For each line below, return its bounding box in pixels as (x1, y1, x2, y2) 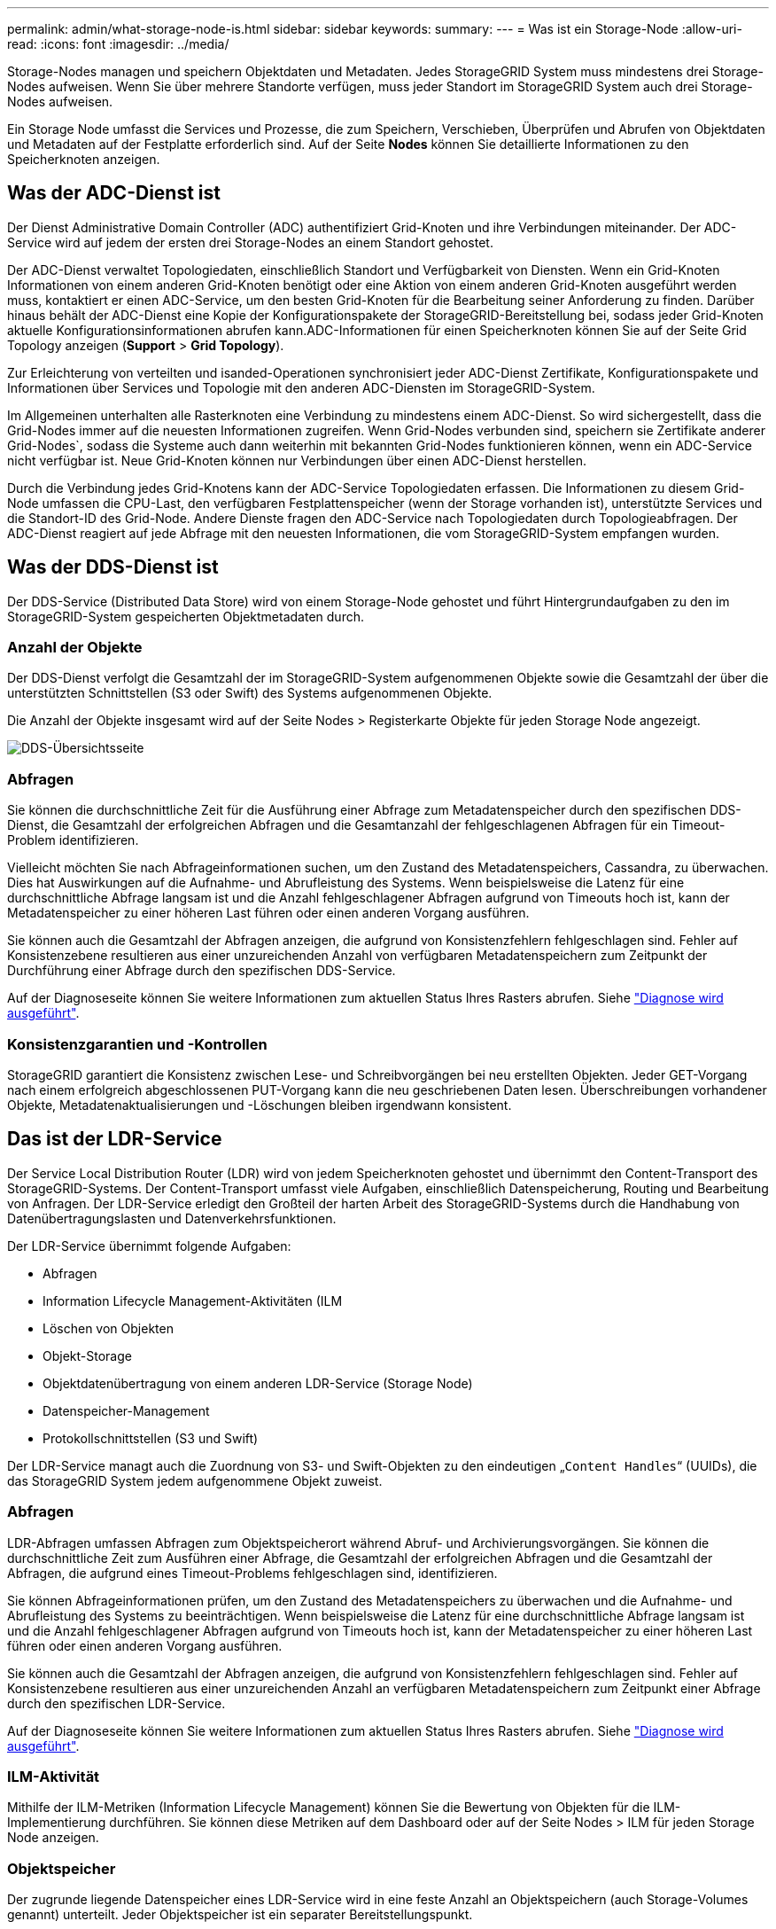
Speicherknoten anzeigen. (7, 152, 160, 167)
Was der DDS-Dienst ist (7, 556, 219, 579)
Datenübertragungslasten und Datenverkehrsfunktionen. (7, 1210, 337, 1226)
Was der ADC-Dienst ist (7, 182, 221, 205)
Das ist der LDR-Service (7, 1128, 222, 1151)
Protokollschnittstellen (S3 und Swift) (43, 1430, 259, 1446)
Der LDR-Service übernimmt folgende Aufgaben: (7, 1238, 291, 1253)
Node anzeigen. (7, 1830, 99, 1846)
